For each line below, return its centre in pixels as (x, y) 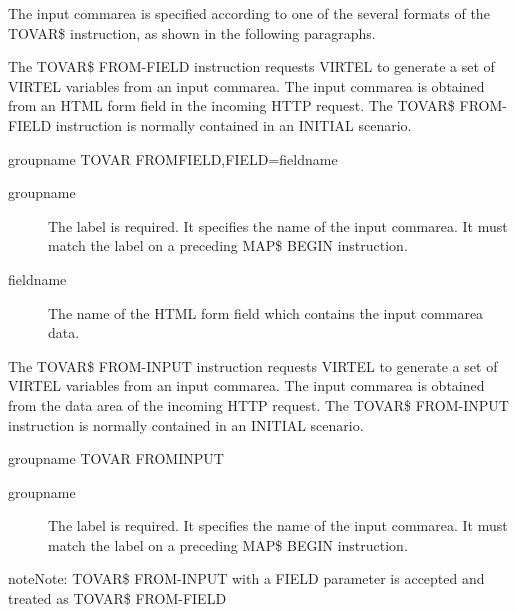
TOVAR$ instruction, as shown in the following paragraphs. (192, 32)
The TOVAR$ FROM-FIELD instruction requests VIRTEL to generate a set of (251, 66)
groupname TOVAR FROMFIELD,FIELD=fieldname (173, 158)
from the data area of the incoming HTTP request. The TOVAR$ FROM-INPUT (258, 404)
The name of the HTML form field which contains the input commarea (266, 312)
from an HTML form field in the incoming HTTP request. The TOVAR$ (231, 105)
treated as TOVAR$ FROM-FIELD (117, 598)
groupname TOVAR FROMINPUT (116, 458)
